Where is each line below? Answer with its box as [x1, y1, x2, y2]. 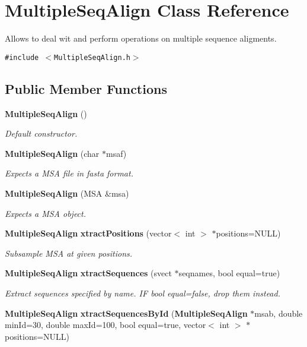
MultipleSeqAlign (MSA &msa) [5, 187, 129, 199]
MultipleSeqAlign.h [54, 53, 130, 62]
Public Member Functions [5, 79, 167, 97]
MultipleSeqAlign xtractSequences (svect [5, 267, 172, 279]
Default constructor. [5, 127, 78, 140]
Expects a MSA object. [5, 207, 86, 219]
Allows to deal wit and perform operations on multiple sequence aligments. [5, 32, 277, 45]
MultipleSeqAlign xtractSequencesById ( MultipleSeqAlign [5, 307, 248, 319]
